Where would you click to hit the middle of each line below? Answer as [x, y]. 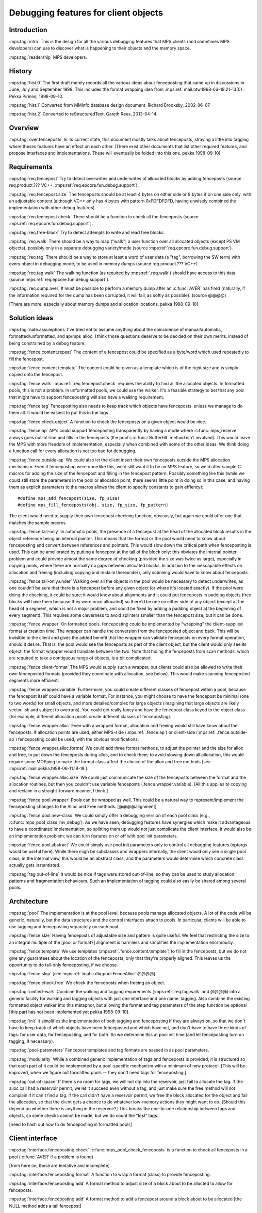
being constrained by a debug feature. [47, 343]
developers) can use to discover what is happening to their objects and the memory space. [100, 48]
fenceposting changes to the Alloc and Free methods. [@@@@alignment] [83, 807]
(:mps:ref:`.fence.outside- [221, 732]
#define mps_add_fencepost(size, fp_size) [69, 498]
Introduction [28, 30]
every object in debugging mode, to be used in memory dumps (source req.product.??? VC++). [104, 264]
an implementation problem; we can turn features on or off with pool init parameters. [93, 836]
